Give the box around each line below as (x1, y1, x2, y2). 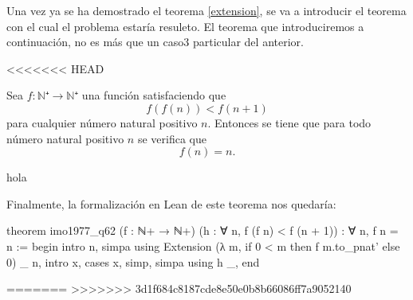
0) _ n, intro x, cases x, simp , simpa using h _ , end (6, 253, 260, 270)
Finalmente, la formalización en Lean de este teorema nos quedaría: (6, 195, 336, 212)
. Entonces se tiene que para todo (207, 114, 372, 131)
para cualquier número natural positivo (6, 114, 198, 131)
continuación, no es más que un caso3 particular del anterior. (6, 33, 304, 50)
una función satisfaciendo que (81, 87, 226, 103)
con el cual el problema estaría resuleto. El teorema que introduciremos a (6, 18, 364, 34)
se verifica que (137, 130, 206, 146)
